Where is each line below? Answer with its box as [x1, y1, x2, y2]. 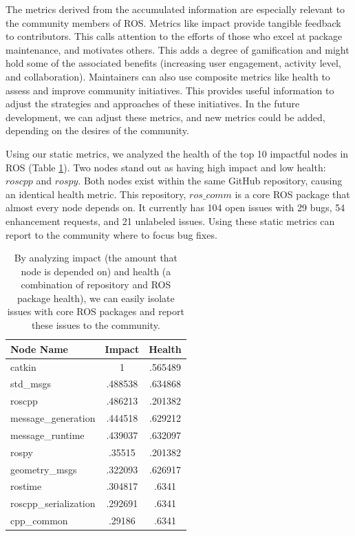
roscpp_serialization [10, 496, 96, 511]
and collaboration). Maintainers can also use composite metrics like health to [6, 69, 330, 83]
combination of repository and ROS [21, 277, 171, 292]
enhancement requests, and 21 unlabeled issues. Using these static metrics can [6, 213, 335, 228]
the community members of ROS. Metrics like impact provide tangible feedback [6, 15, 341, 30]
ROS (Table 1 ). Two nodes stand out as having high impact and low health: [6, 160, 326, 174]
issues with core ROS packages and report [7, 304, 184, 319]
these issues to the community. [31, 318, 160, 332]
